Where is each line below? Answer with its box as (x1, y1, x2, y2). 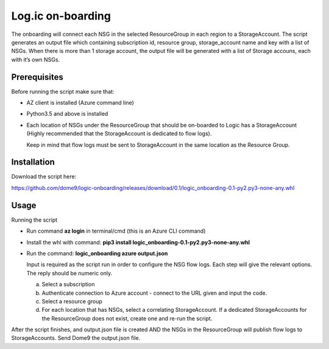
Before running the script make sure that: (11, 88, 115, 95)
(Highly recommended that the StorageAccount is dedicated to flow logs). (26, 130, 212, 137)
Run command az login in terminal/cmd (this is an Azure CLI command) (26, 227, 206, 234)
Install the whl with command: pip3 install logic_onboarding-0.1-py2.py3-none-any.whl (26, 238, 250, 246)
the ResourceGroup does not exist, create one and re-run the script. (41, 314, 213, 322)
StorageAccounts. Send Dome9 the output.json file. (11, 334, 141, 342)
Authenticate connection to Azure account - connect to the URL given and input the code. (41, 289, 267, 297)
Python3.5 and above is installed (26, 110, 108, 118)
